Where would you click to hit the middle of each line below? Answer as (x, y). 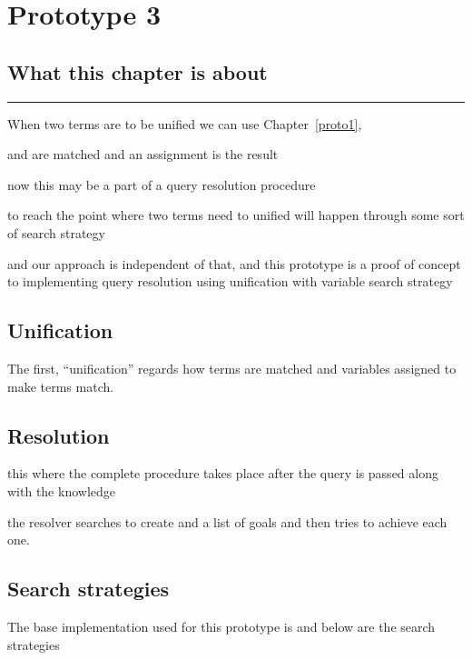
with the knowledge (61, 490)
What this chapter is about (138, 71)
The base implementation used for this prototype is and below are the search (221, 626)
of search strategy (56, 232)
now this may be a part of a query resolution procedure (162, 184)
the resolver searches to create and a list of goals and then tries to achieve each (227, 521)
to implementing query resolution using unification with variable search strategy (230, 281)
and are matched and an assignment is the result (143, 154)
